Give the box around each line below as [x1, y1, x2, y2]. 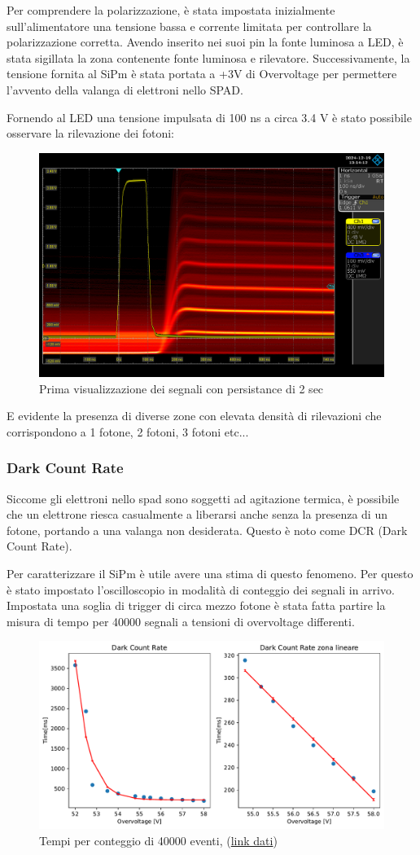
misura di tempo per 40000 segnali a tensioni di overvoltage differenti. [7, 612, 355, 629]
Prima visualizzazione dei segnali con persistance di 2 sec [39, 379, 324, 397]
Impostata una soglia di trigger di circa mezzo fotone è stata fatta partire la [7, 597, 386, 614]
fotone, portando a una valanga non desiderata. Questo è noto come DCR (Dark [7, 521, 408, 538]
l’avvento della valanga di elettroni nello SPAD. [7, 81, 243, 98]
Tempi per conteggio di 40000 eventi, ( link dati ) [39, 832, 278, 849]
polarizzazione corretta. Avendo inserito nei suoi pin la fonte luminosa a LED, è [7, 33, 404, 50]
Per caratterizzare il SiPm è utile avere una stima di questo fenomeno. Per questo [7, 565, 413, 582]
